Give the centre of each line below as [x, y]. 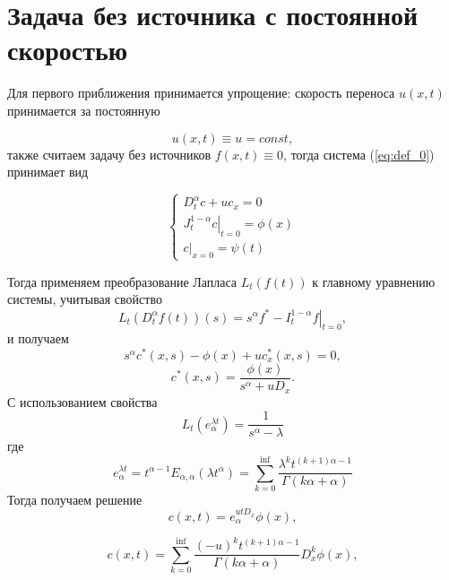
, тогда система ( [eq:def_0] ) [359, 154]
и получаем [38, 338]
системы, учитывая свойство [85, 299]
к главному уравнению [374, 281]
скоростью [68, 50]
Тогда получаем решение [75, 499]
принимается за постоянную [84, 110]
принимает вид [48, 172]
